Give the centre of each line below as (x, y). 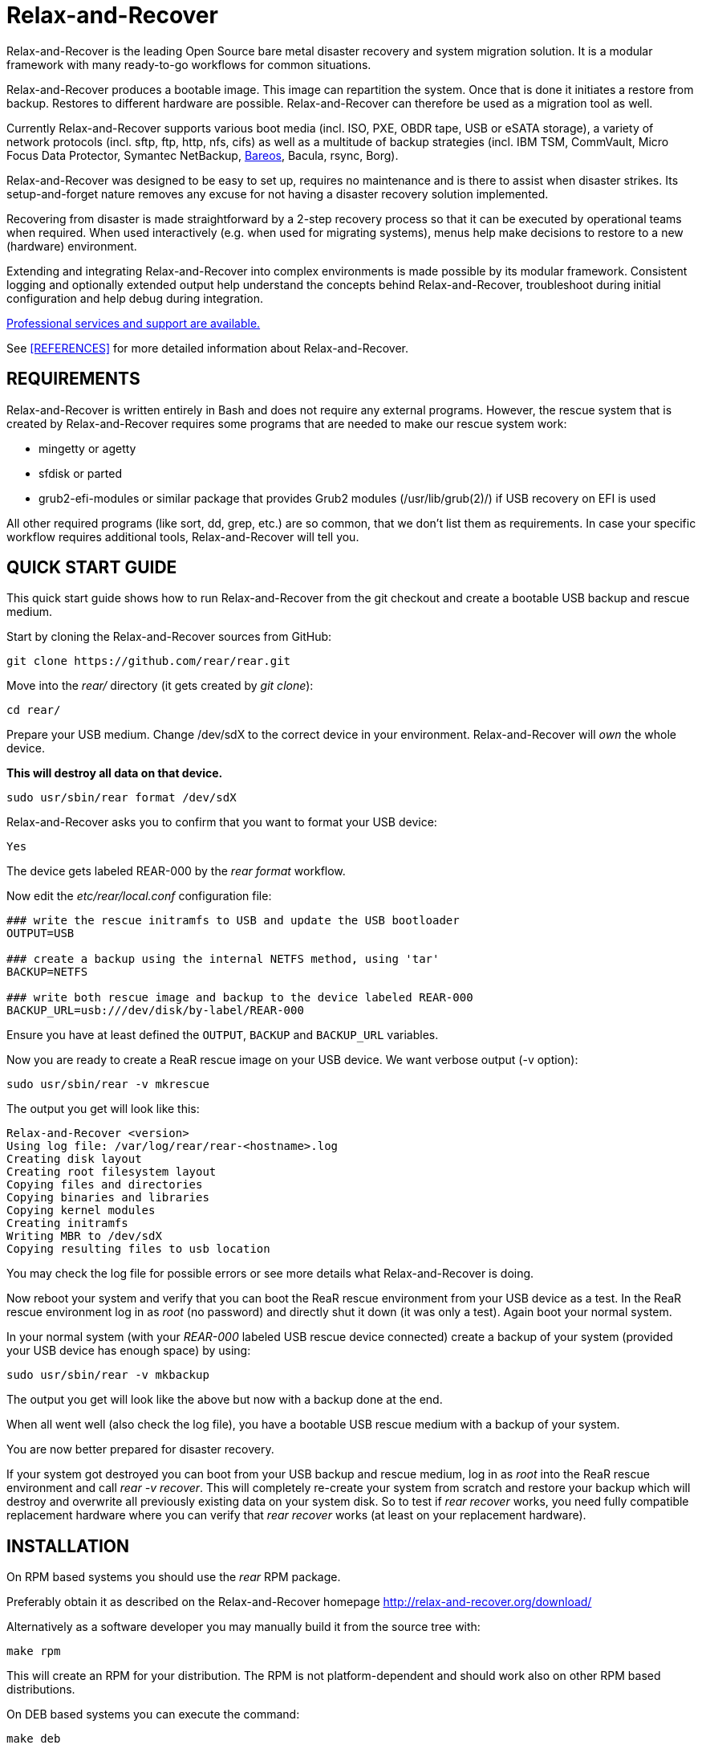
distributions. (41, 1690)
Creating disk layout (74, 1159)
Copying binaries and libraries (108, 1198)
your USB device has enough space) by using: (129, 1351)
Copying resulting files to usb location (138, 1249)
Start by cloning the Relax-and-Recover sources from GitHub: (169, 637)
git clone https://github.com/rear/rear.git (149, 661)
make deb (34, 1739)
